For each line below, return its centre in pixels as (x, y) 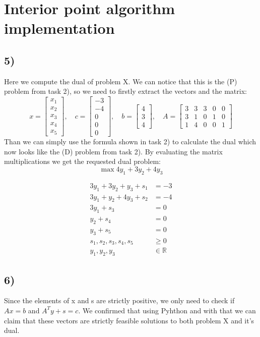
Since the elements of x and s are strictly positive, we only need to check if (119, 300)
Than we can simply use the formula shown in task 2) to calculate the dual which (130, 142)
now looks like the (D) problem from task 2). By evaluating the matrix (113, 151)
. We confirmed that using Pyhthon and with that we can (167, 310)
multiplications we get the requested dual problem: (82, 161)
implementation (59, 28)
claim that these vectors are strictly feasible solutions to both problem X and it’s (129, 320)
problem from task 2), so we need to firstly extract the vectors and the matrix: (125, 91)
